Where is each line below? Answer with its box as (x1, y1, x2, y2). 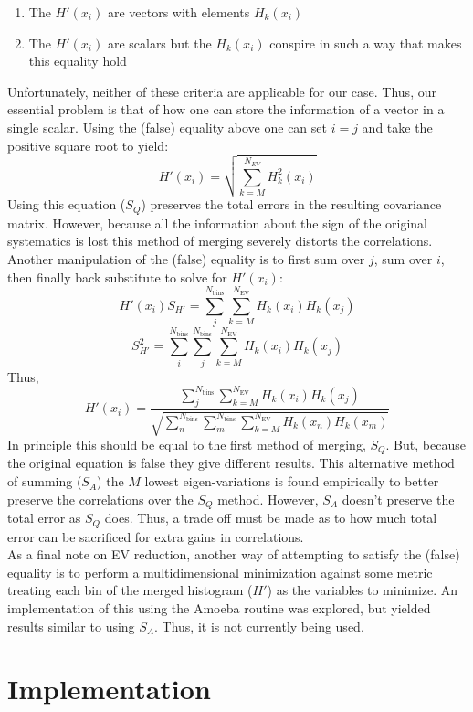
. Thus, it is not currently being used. (154, 616, 364, 635)
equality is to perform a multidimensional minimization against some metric (7, 562, 433, 581)
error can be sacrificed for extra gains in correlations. (7, 526, 304, 546)
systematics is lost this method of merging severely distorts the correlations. (7, 231, 433, 250)
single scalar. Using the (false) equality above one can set (7, 117, 327, 136)
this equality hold (28, 51, 127, 70)
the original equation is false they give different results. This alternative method (7, 453, 455, 473)
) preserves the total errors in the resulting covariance (141, 195, 442, 214)
